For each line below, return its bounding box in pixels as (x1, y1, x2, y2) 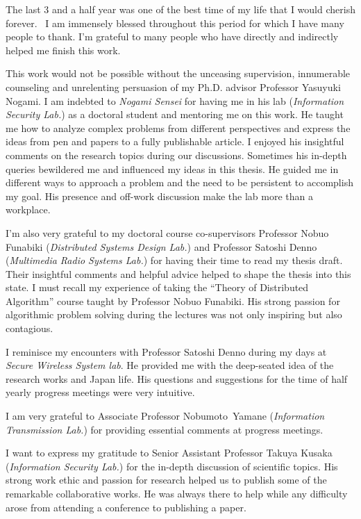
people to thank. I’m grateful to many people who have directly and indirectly (6, 29, 339, 44)
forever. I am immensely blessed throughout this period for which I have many (6, 15, 344, 30)
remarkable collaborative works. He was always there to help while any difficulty (6, 486, 348, 500)
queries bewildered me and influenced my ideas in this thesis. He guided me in (6, 161, 339, 176)
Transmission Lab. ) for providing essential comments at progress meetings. (6, 422, 324, 436)
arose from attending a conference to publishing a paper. (6, 500, 246, 514)
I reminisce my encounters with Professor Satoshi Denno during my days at (6, 344, 327, 359)
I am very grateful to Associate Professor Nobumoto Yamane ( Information (6, 409, 325, 423)
